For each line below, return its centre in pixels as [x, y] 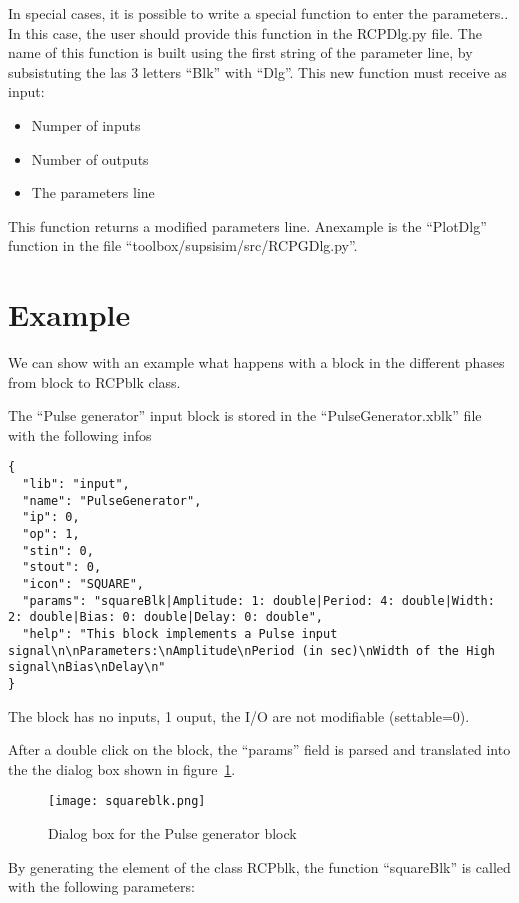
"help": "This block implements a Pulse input [180, 634]
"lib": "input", [76, 484]
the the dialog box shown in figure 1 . [122, 768]
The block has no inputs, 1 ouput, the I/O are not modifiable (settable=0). [239, 715]
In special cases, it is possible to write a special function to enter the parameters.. [258, 13]
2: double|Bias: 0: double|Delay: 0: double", [165, 617]
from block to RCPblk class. [94, 381]
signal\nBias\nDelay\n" [87, 667]
